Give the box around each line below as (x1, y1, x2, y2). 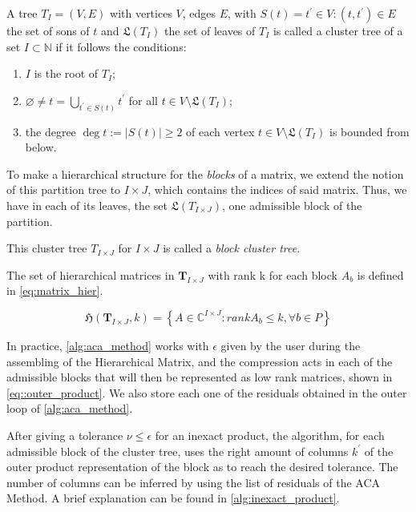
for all (128, 91, 159, 108)
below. (25, 139, 57, 155)
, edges (182, 5, 216, 21)
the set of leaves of (164, 22, 256, 38)
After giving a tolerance (6, 426, 123, 443)
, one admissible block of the (221, 197, 362, 214)
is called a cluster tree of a (273, 22, 403, 38)
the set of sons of (6, 22, 90, 38)
